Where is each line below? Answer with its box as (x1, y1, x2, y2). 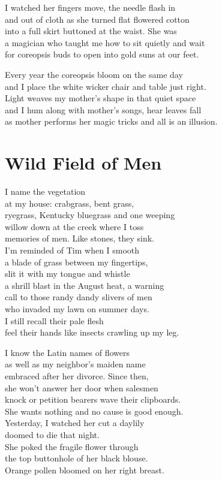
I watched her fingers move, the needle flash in (5, 1, 176, 13)
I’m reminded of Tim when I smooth (5, 244, 140, 256)
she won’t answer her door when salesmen (5, 381, 158, 394)
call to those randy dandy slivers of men (5, 291, 152, 303)
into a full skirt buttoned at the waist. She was (5, 25, 177, 37)
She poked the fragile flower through (5, 440, 139, 452)
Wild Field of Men (5, 150, 162, 175)
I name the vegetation (5, 185, 86, 198)
